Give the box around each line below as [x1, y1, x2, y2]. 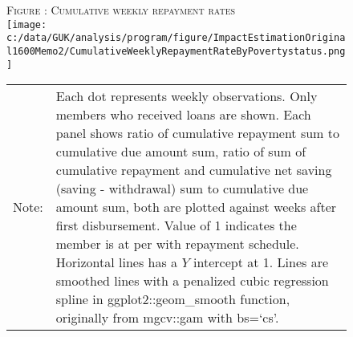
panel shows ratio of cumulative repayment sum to [55, 124, 339, 143]
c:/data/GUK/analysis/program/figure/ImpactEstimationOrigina [6, 32, 346, 44]
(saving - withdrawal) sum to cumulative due [55, 179, 309, 198]
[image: [6, 18, 47, 30]
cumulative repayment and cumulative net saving [55, 160, 332, 180]
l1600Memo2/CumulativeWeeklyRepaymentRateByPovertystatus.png [6, 45, 346, 57]
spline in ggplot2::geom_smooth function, [55, 290, 290, 309]
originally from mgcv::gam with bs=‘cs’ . [55, 308, 279, 327]
